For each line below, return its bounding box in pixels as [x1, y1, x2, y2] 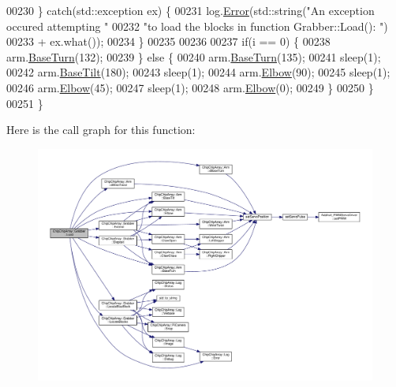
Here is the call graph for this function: [6, 121, 196, 138]
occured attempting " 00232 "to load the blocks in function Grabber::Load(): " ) [6, 17, 388, 34]
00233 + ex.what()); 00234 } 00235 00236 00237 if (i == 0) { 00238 [6, 33, 331, 50]
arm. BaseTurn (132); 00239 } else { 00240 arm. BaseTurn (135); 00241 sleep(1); [6, 48, 381, 65]
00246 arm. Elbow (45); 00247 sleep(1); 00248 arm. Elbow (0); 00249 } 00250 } [6, 79, 374, 95]
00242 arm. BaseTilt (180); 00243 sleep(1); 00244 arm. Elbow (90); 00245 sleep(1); [6, 64, 390, 80]
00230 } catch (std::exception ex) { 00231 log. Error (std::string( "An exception [6, 2, 375, 18]
